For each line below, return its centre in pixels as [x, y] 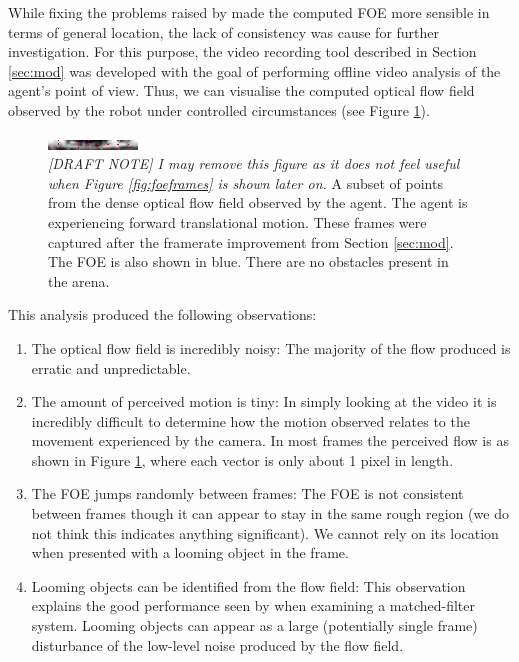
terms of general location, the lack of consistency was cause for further [224, 31]
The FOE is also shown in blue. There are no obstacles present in [248, 261]
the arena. [79, 280]
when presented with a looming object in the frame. [190, 552]
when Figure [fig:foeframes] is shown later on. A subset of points [245, 182]
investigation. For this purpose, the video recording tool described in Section [242, 51]
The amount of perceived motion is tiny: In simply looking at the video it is [264, 401]
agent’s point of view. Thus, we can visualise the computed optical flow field [241, 90]
